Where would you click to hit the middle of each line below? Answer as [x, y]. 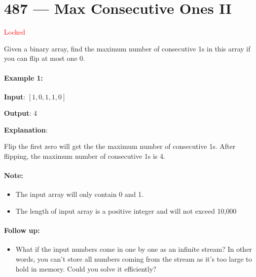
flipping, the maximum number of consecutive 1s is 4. [85, 156]
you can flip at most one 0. [45, 58]
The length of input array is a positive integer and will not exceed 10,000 [126, 211]
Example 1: [23, 77]
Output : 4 [21, 113]
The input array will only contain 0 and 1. [79, 194]
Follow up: [22, 230]
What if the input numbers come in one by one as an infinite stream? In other [134, 249]
